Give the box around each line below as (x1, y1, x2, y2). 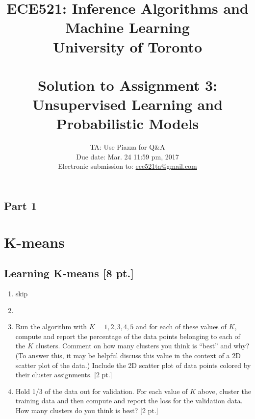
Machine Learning (65, 17, 190, 37)
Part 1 (4, 198, 37, 213)
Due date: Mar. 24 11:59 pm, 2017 (76, 151, 179, 161)
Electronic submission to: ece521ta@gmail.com (58, 161, 197, 171)
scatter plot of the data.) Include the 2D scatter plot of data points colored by (15, 360, 251, 370)
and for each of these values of (135, 321, 227, 332)
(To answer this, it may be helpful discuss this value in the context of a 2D (15, 350, 241, 360)
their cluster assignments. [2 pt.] (15, 369, 112, 380)
